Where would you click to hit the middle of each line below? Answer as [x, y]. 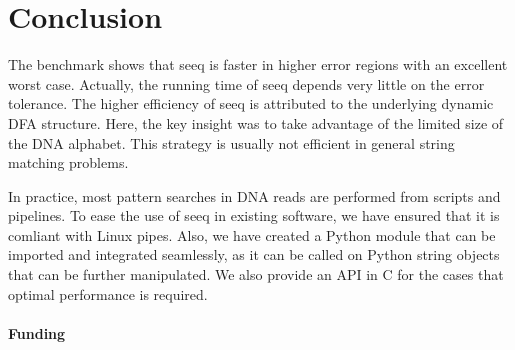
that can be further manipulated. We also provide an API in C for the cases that [256, 274]
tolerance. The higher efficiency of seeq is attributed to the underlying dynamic [251, 103]
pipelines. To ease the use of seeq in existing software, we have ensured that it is [254, 215]
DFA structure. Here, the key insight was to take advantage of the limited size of [256, 122]
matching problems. [68, 162]
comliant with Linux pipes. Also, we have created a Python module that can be [252, 234]
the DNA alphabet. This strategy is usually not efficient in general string [231, 142]
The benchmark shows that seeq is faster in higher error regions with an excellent [258, 64]
